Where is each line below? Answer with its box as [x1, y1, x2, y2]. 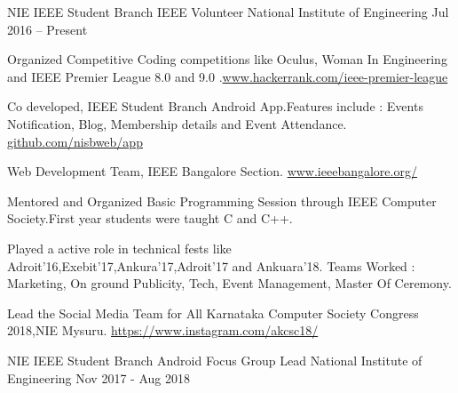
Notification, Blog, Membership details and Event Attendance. [7, 114, 347, 132]
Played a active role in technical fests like [7, 238, 232, 257]
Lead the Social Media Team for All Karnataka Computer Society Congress [7, 303, 419, 322]
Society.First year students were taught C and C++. [7, 209, 293, 228]
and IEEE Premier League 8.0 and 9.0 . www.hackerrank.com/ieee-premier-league [7, 67, 448, 85]
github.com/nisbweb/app [7, 132, 143, 150]
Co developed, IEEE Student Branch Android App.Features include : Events [7, 97, 423, 116]
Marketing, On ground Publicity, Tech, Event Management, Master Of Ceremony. [7, 274, 452, 293]
